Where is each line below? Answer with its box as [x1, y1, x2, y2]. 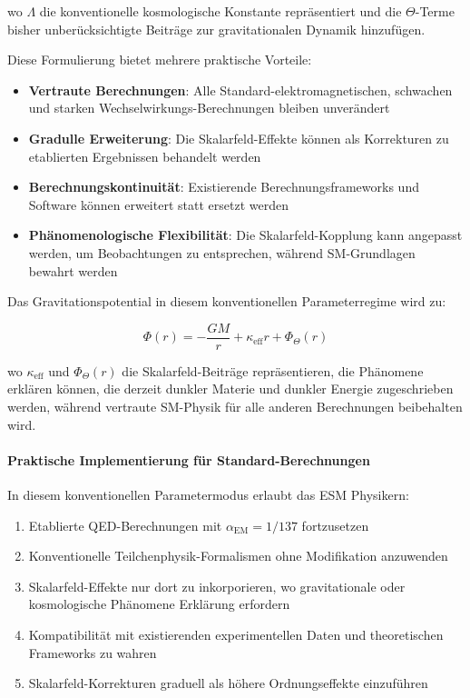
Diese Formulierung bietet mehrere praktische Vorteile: [7, 50, 312, 69]
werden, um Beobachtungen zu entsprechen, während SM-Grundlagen [28, 243, 416, 262]
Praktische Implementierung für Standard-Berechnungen [7, 450, 370, 469]
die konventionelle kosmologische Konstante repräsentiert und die [39, 2, 402, 20]
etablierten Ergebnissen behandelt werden [28, 146, 261, 165]
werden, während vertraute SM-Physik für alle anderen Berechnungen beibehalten [7, 396, 463, 415]
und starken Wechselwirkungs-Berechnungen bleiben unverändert [28, 98, 390, 117]
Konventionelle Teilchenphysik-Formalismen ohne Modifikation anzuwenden [28, 546, 448, 565]
